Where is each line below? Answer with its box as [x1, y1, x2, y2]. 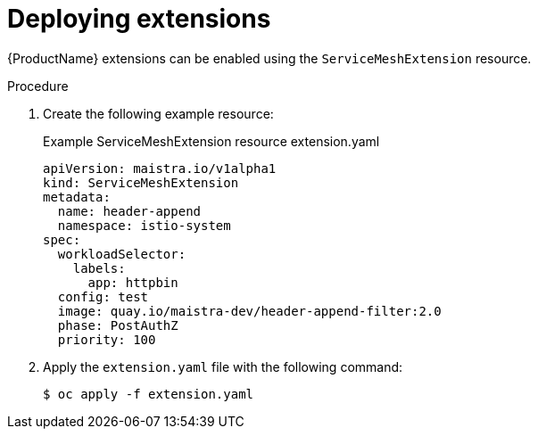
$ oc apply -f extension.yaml [43, 386, 254, 401]
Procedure [7, 78, 69, 94]
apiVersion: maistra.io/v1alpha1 [43, 160, 277, 176]
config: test [57, 289, 149, 304]
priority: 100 [57, 332, 156, 347]
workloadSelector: [57, 246, 186, 261]
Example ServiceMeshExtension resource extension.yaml [43, 133, 380, 149]
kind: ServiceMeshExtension [43, 175, 239, 190]
